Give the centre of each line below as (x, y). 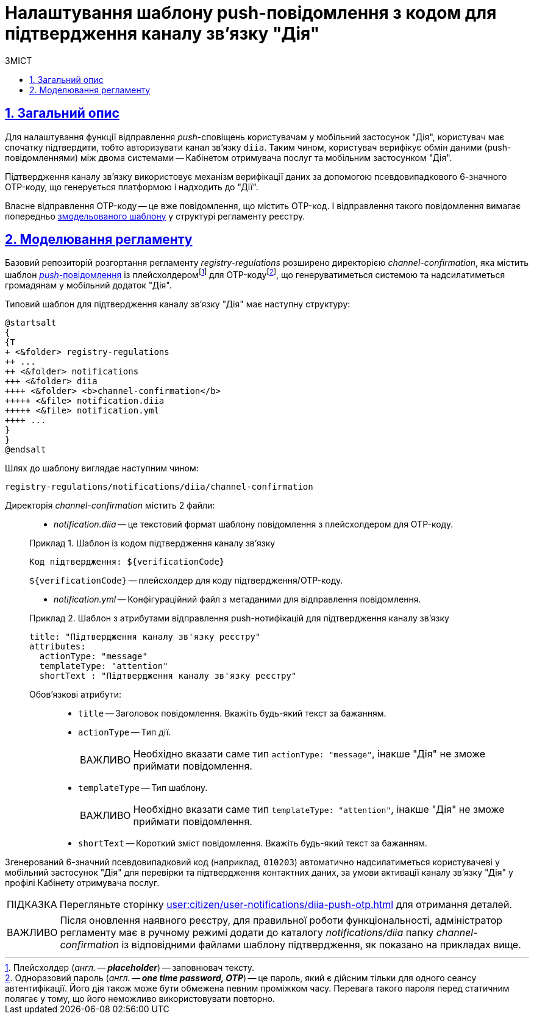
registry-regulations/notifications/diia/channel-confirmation (159, 487)
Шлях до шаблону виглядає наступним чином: (102, 468)
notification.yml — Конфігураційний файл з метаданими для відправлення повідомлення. (237, 599)
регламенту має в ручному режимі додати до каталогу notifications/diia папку (247, 933)
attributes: (58, 647)
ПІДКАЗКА (32, 905)
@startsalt (31, 323)
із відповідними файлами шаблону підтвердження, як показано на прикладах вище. (321, 945)
